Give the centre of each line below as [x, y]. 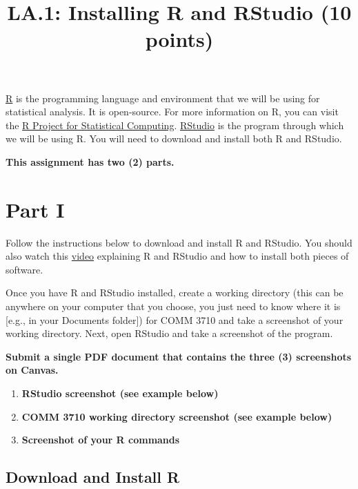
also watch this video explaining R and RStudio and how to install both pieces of [177, 256]
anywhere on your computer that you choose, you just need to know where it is [173, 306]
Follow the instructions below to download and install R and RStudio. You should [179, 242]
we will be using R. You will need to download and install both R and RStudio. [174, 138]
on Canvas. [32, 370]
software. [24, 269]
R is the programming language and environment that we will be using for [163, 98]
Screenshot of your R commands [101, 440]
